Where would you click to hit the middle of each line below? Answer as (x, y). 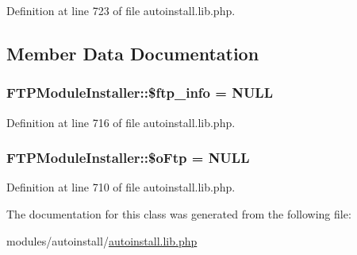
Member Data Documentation (133, 53)
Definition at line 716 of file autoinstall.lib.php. (121, 122)
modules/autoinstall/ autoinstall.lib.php (102, 240)
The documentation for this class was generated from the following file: (179, 214)
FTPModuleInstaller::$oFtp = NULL (128, 158)
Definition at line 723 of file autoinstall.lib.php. (121, 10)
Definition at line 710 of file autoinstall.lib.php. (121, 187)
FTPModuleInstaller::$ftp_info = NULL (140, 93)
